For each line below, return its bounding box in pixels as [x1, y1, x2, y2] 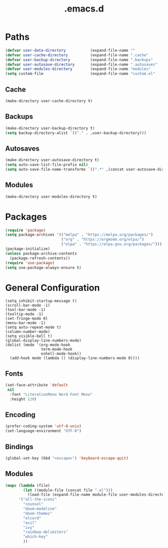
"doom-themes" [23, 511, 52, 516]
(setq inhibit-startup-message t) [5, 298, 77, 304]
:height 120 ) [9, 396, 37, 402]
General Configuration [5, 282, 100, 293]
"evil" [23, 520, 37, 525]
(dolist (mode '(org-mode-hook [5, 343, 70, 348]
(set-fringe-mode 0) [5, 316, 48, 321]
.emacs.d [64, 3, 104, 15]
